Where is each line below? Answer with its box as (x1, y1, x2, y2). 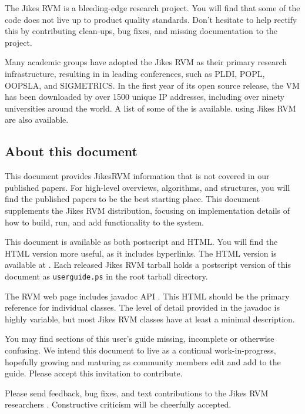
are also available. (5, 113, 69, 126)
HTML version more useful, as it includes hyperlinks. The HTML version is (5, 247, 277, 259)
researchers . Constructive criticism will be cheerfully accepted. (5, 398, 232, 410)
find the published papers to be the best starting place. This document (5, 193, 260, 205)
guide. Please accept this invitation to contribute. (5, 367, 183, 379)
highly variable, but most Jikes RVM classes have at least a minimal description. (5, 312, 295, 325)
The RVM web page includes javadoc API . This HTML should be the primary (5, 290, 290, 302)
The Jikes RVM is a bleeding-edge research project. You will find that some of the (5, 2, 300, 14)
